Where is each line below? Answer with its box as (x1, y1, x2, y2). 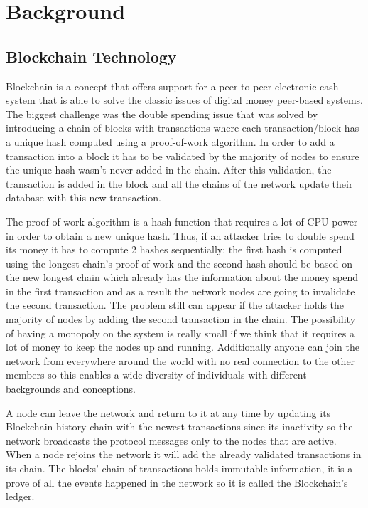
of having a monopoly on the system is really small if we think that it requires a (6, 325, 355, 340)
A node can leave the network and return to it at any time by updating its (6, 405, 331, 420)
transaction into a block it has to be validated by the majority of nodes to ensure (6, 148, 359, 163)
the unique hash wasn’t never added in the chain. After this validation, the (6, 162, 332, 177)
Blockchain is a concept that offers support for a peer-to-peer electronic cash (6, 78, 339, 93)
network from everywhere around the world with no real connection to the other (6, 353, 355, 368)
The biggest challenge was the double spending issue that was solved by (6, 106, 318, 121)
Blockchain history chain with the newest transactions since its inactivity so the (6, 419, 353, 434)
